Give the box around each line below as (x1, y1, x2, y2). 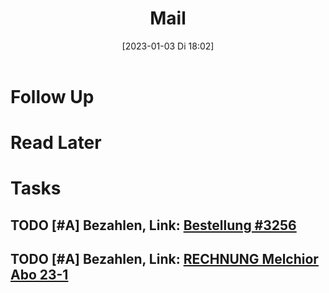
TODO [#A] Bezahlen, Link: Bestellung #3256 (10, 217, 297, 234)
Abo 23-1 (10, 267, 69, 284)
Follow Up (10, 85, 95, 108)
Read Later (10, 132, 102, 154)
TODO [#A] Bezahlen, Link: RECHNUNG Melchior (10, 251, 319, 268)
